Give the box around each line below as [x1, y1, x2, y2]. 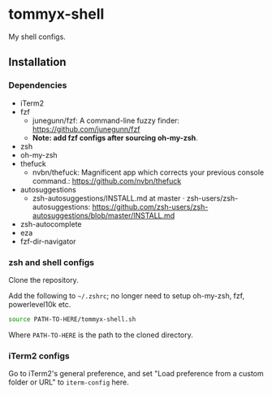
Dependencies [8, 80, 67, 91]
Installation [8, 55, 67, 69]
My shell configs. [8, 32, 67, 41]
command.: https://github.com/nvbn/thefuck [32, 176, 182, 185]
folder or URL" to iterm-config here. [8, 377, 129, 387]
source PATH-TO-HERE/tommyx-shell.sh [8, 315, 136, 323]
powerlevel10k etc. [8, 299, 71, 309]
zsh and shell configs [8, 257, 95, 268]
